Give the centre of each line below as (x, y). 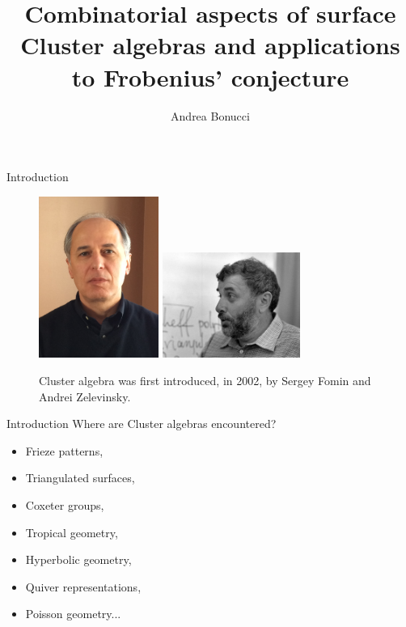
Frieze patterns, (64, 450)
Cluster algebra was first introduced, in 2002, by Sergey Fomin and (205, 380)
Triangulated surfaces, (80, 478)
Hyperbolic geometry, (78, 559)
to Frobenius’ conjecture (210, 76)
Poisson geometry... (73, 614)
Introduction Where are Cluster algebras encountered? (142, 424)
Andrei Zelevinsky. (85, 396)
